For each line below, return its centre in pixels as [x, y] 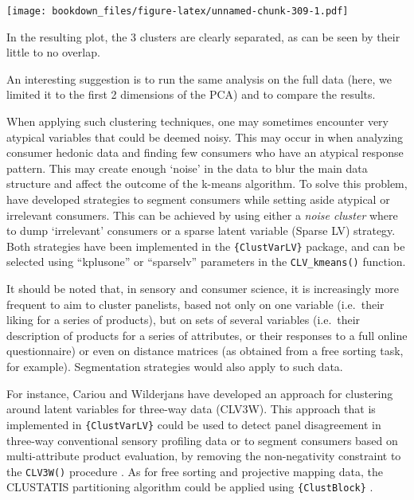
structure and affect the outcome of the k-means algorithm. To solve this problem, [207, 184]
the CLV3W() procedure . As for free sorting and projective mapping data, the [195, 471]
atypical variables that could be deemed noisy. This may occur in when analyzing [205, 137]
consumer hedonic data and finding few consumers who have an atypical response [205, 152]
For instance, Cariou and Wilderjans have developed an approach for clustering [200, 393]
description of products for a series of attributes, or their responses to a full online [207, 335]
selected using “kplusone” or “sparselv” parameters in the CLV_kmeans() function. [206, 262]
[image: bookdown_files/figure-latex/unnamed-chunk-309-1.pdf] [178, 11]
